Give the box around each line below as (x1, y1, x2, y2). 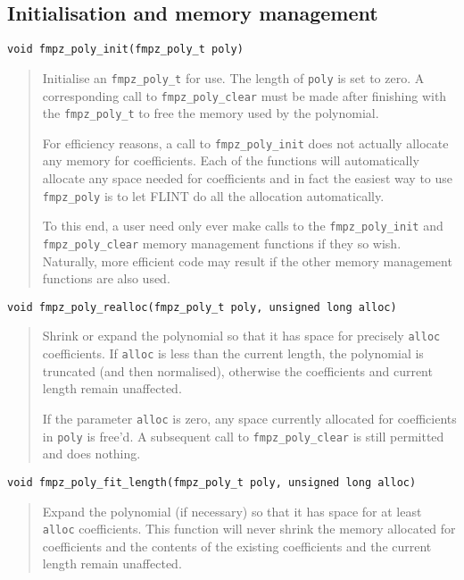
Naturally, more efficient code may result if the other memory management (42, 251, 452, 270)
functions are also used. (42, 269, 170, 288)
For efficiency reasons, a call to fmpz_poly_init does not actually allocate (42, 133, 449, 152)
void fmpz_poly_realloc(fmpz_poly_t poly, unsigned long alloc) (7, 300, 397, 314)
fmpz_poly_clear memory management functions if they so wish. (42, 233, 402, 252)
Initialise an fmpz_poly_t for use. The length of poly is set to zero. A (42, 68, 425, 87)
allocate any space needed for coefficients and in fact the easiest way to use (42, 169, 453, 188)
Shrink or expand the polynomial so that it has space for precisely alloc (42, 326, 441, 345)
